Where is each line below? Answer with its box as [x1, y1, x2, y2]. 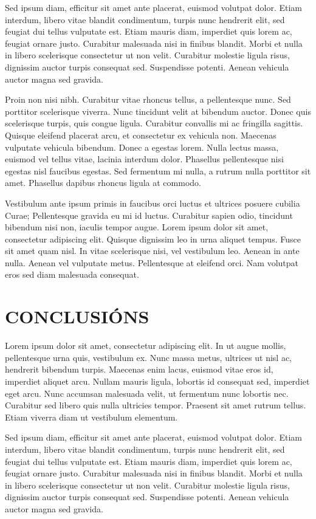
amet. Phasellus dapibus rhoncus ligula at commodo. [5, 176, 201, 189]
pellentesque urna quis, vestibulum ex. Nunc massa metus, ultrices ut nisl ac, [5, 351, 292, 363]
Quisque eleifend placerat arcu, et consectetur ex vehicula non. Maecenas [5, 128, 276, 141]
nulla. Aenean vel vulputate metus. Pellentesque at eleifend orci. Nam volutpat [5, 256, 298, 269]
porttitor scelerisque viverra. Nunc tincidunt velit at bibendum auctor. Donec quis [5, 105, 311, 117]
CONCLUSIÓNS [5, 304, 149, 329]
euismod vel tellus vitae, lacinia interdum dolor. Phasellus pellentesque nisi [5, 153, 284, 165]
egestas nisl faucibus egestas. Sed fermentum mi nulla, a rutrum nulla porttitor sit [5, 164, 311, 177]
